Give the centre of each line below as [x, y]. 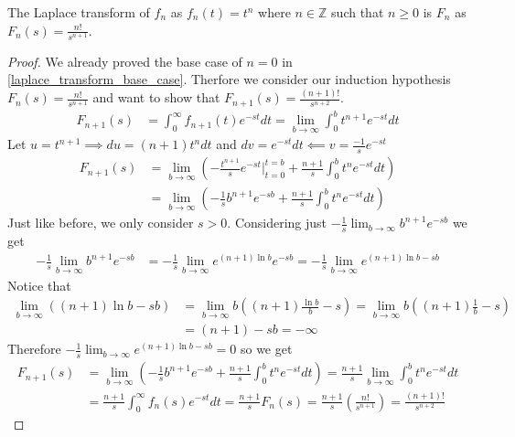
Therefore [34, 349]
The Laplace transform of [79, 12]
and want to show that [156, 97]
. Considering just [277, 223]
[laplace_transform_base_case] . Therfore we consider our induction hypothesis [229, 79]
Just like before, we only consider [101, 223]
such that [358, 12]
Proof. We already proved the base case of [125, 61]
